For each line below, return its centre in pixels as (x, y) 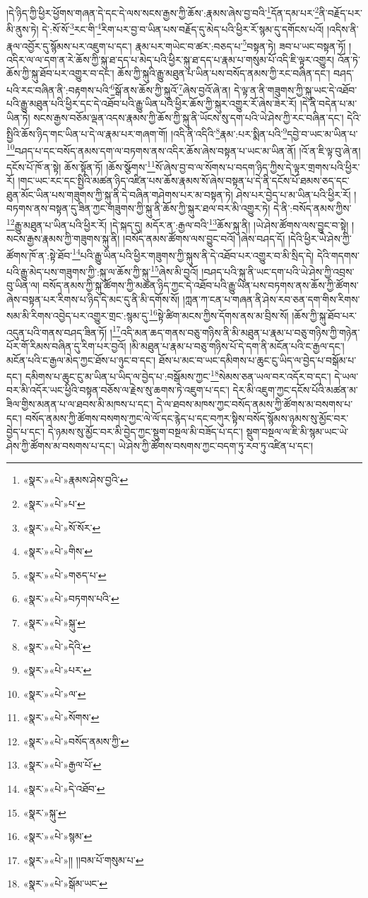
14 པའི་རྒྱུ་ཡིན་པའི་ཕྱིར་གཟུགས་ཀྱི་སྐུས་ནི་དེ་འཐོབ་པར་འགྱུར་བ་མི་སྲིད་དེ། (193, 254)
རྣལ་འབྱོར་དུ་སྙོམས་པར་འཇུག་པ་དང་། (69, 46)
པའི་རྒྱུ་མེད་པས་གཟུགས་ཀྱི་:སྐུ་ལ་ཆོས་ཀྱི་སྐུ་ (79, 271)
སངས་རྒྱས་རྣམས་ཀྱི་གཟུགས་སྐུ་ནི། (63, 239)
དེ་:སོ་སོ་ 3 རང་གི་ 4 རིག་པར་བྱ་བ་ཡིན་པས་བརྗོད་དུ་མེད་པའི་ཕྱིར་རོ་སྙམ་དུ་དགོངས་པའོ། (183, 28)
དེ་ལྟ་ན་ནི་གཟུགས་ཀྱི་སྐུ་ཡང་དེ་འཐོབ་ (296, 89)
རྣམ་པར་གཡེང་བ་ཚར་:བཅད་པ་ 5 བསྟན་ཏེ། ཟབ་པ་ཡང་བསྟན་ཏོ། (241, 45)
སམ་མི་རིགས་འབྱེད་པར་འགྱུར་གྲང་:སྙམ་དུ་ (78, 316)
